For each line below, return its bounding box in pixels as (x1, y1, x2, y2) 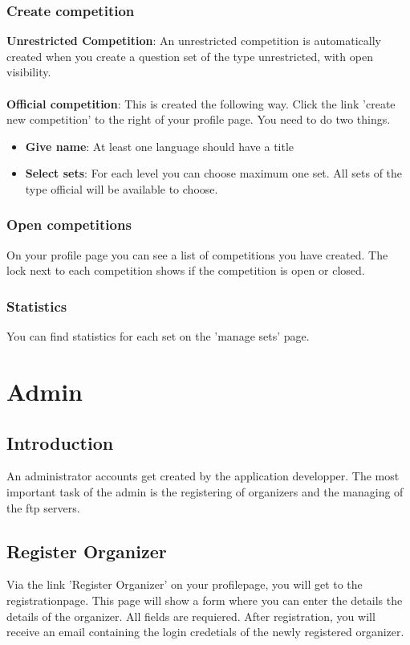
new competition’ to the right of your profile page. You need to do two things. (6, 111, 391, 128)
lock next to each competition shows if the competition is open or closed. (6, 262, 365, 279)
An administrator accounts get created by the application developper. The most (6, 467, 400, 484)
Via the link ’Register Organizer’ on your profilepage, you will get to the (6, 576, 363, 593)
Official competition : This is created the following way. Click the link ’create (6, 95, 396, 112)
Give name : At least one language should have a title (25, 137, 294, 154)
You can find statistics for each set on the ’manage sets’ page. (6, 328, 310, 345)
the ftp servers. (6, 499, 80, 516)
